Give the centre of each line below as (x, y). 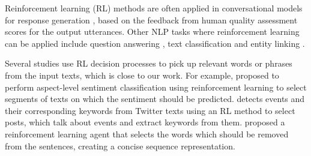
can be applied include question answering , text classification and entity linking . (155, 43)
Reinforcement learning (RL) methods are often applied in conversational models (154, 8)
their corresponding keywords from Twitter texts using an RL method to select (150, 110)
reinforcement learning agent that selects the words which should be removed (147, 133)
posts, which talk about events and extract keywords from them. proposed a (145, 122)
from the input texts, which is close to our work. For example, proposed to (142, 75)
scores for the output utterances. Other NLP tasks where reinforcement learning (152, 31)
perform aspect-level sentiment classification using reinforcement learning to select (156, 87)
